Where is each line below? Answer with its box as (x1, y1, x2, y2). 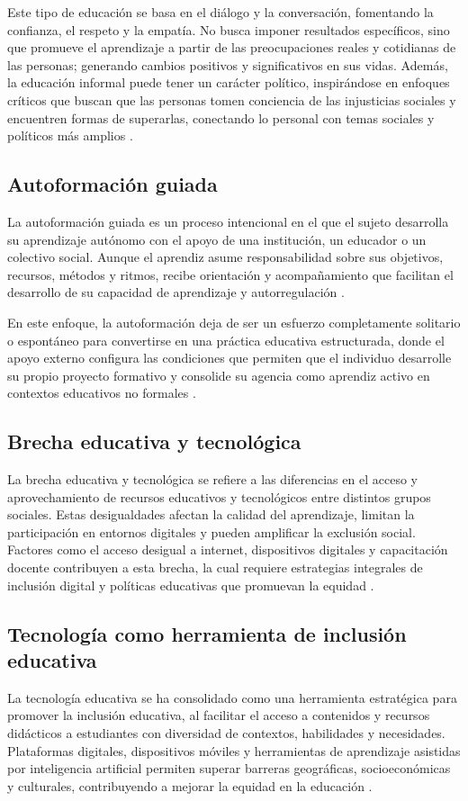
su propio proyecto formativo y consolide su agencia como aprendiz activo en (7, 365, 430, 384)
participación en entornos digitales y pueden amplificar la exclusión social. (7, 522, 416, 541)
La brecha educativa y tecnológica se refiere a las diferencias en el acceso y (7, 470, 418, 489)
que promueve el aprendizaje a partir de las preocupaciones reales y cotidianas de (7, 38, 456, 57)
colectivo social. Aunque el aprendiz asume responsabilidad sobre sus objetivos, (7, 247, 444, 266)
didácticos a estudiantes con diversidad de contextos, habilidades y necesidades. (7, 724, 445, 742)
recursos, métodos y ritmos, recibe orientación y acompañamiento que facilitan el (7, 265, 454, 283)
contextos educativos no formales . (7, 383, 196, 402)
